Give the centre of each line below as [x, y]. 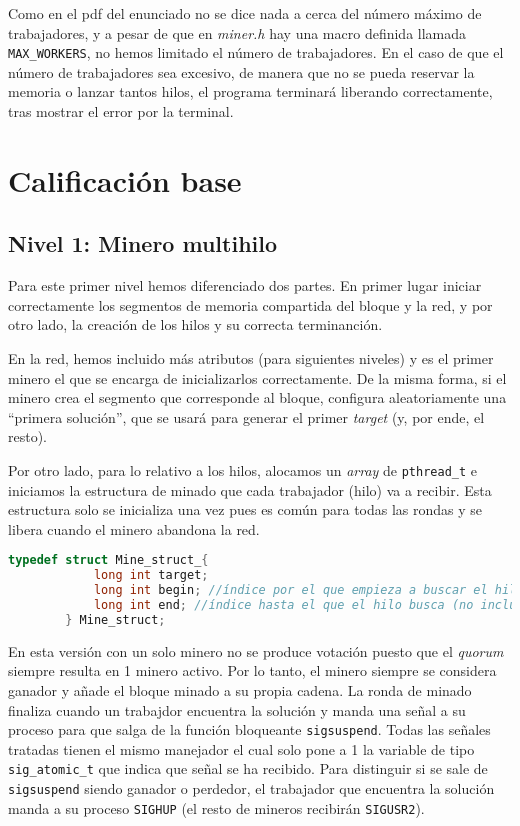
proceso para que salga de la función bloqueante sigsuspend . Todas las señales [249, 729]
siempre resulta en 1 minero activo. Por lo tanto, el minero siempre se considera [252, 670]
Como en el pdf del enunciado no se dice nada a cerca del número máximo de [245, 13]
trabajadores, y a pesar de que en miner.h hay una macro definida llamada [237, 32]
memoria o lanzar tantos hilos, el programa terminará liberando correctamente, [250, 91]
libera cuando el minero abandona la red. [134, 528]
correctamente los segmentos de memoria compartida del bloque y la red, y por [250, 304]
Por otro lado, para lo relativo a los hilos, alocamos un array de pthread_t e [243, 469]
